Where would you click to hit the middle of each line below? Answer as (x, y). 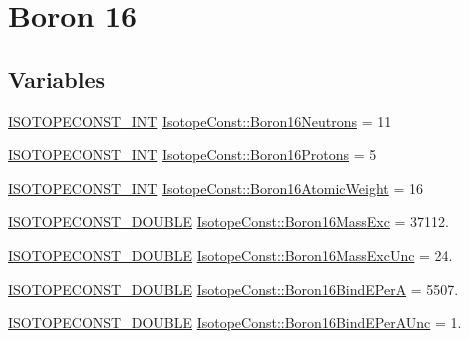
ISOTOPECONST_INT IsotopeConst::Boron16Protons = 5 (192, 154)
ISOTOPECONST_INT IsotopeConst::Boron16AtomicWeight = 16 (215, 187)
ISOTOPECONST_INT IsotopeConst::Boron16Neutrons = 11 (200, 120)
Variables (57, 78)
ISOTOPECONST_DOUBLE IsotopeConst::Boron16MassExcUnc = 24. (230, 254)
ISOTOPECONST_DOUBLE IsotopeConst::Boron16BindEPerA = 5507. (233, 288)
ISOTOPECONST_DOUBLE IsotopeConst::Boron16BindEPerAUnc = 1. (235, 322)
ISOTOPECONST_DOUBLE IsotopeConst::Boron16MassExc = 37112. (229, 221)
